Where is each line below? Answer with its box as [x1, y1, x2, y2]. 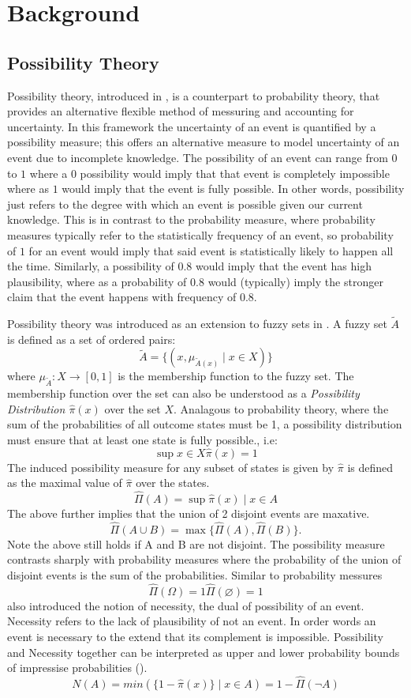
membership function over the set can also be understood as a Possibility [7, 385, 360, 402]
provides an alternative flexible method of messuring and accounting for [7, 103, 354, 119]
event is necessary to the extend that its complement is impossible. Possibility [7, 628, 383, 645]
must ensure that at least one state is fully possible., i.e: [7, 431, 278, 447]
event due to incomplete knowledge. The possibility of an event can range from [7, 149, 388, 165]
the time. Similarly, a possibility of [7, 258, 174, 274]
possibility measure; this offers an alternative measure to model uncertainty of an [7, 134, 400, 150]
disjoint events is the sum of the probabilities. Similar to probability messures [7, 567, 383, 583]
